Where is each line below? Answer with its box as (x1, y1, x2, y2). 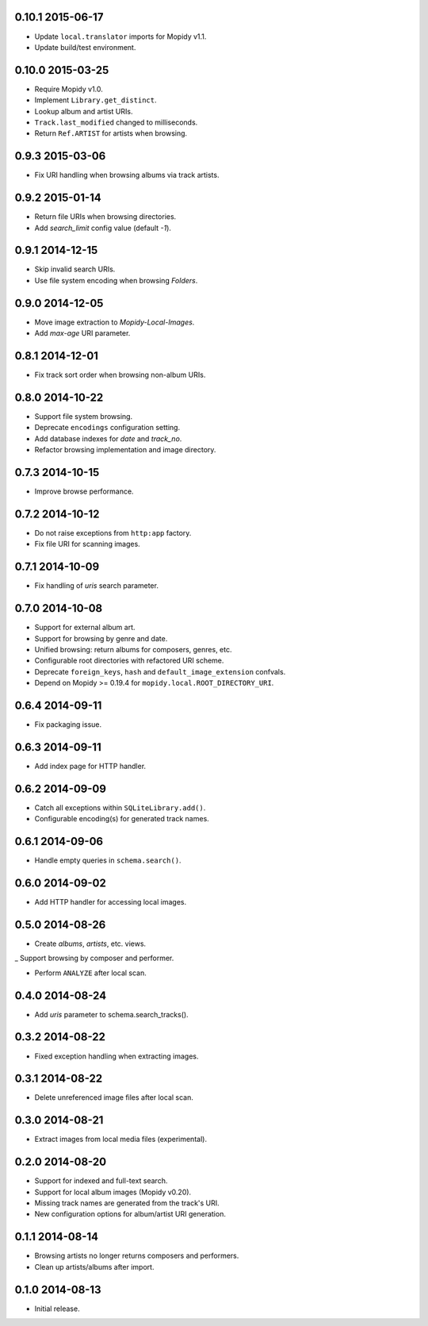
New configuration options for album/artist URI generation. (34, 1209, 226, 1219)
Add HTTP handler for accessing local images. (34, 897, 186, 907)
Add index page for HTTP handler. (34, 761, 147, 771)
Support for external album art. (34, 623, 136, 632)
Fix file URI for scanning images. (34, 540, 140, 549)
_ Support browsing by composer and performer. (14, 953, 174, 963)
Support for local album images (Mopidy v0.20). (34, 1187, 192, 1197)
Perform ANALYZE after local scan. (34, 968, 147, 978)
